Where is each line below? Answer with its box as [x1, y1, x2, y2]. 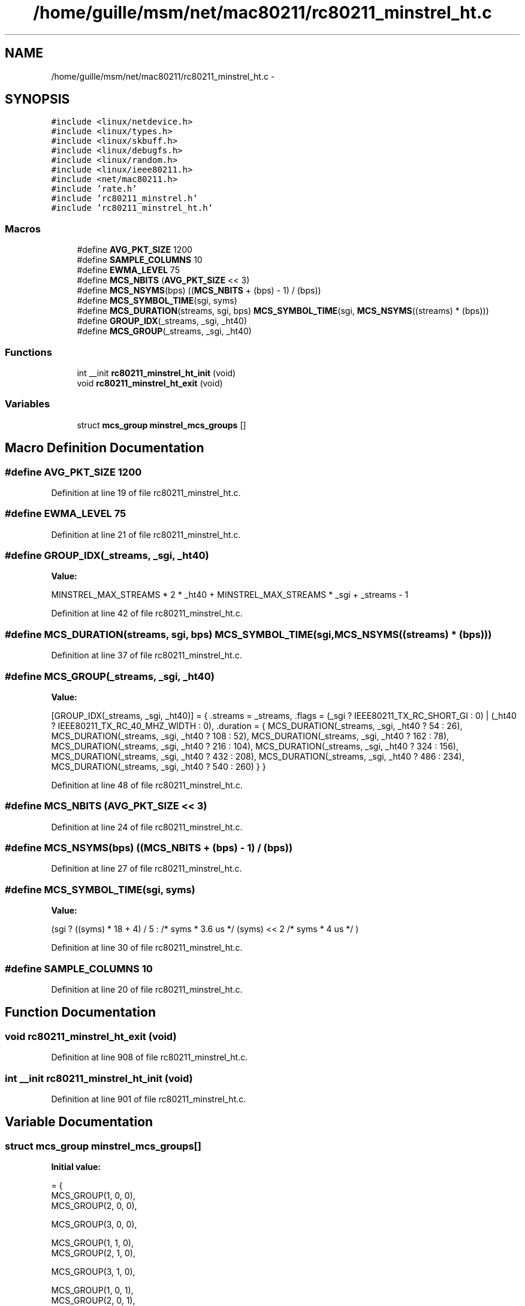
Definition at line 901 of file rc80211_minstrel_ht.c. [51, 1093, 246, 1104]
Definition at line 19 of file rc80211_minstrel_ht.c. [51, 487, 241, 498]
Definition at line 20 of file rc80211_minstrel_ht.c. [51, 984, 243, 994]
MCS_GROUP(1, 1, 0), [51, 1238, 134, 1248]
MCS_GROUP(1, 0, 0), [51, 1190, 135, 1201]
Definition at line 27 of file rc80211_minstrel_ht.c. [51, 863, 242, 874]
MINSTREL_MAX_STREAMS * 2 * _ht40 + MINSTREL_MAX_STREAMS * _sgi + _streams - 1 [51, 589, 409, 600]
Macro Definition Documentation [5, 440, 204, 456]
